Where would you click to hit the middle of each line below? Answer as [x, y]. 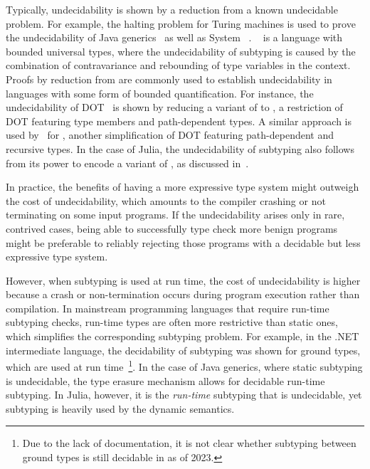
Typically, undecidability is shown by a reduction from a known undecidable [172, 9]
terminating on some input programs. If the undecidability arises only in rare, [175, 215]
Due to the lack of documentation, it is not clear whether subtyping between [189, 443]
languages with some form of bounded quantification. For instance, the [160, 93]
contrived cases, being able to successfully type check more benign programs [172, 228]
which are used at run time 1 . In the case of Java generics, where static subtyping [184, 365]
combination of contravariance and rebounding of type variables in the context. [178, 65]
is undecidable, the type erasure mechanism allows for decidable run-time [165, 380]
